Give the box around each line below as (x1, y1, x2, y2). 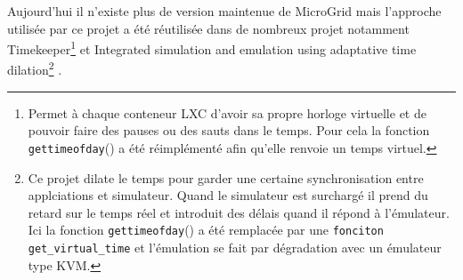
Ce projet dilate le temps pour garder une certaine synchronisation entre (28, 168, 424, 187)
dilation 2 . (7, 58, 62, 79)
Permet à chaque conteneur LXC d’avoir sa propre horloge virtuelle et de (28, 103, 426, 122)
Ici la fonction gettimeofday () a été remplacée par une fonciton (28, 220, 384, 239)
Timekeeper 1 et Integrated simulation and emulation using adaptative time (7, 37, 417, 58)
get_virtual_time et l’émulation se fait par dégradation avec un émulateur (28, 237, 442, 256)
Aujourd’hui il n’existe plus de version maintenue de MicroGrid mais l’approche (7, 2, 442, 20)
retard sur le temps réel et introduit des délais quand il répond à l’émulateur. (28, 203, 450, 221)
